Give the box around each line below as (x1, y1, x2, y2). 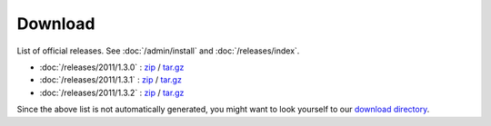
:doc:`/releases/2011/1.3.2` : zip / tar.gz (39, 87, 185, 98)
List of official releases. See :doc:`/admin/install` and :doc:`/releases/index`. (16, 45, 300, 56)
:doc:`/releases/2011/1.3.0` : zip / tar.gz (39, 62, 185, 73)
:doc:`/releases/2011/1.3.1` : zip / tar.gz (39, 74, 182, 85)
